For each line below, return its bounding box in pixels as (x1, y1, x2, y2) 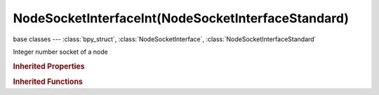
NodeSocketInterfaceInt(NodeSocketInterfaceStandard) (13, 10, 350, 26)
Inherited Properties (13, 61, 86, 71)
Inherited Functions (13, 77, 84, 87)
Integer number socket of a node (13, 47, 108, 56)
